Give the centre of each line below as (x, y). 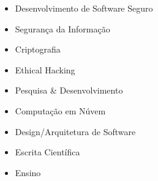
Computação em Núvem (60, 110)
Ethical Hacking (45, 69)
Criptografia (38, 49)
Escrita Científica (47, 152)
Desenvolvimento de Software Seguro (84, 8)
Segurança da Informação (62, 28)
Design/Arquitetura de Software (75, 131)
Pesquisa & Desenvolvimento (69, 90)
